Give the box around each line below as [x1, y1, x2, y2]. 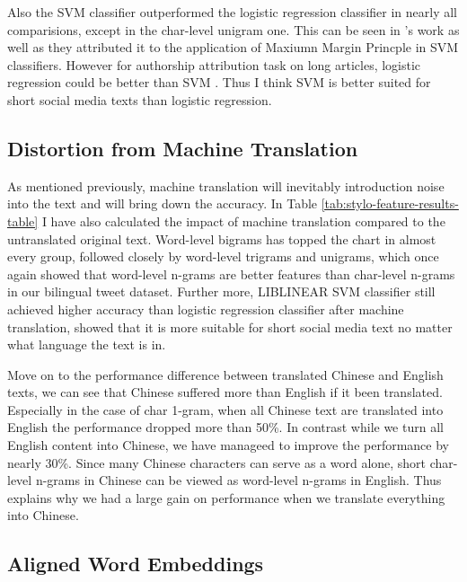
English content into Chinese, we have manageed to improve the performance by [7, 436, 449, 454]
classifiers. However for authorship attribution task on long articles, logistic [7, 55, 421, 74]
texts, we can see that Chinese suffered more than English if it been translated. [7, 383, 443, 401]
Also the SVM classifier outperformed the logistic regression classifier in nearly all [7, 3, 457, 21]
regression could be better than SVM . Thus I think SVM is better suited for [7, 73, 431, 92]
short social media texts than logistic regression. [7, 90, 272, 109]
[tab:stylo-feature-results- [321, 194, 459, 213]
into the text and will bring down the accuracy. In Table [7, 194, 318, 213]
